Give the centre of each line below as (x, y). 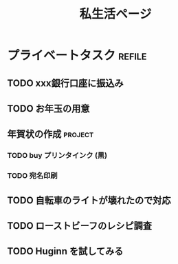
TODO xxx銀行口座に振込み (65, 83)
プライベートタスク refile (77, 55)
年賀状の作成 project (51, 134)
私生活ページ (115, 14)
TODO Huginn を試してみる (65, 251)
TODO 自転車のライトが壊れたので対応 (89, 200)
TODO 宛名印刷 (32, 176)
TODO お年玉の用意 (48, 109)
